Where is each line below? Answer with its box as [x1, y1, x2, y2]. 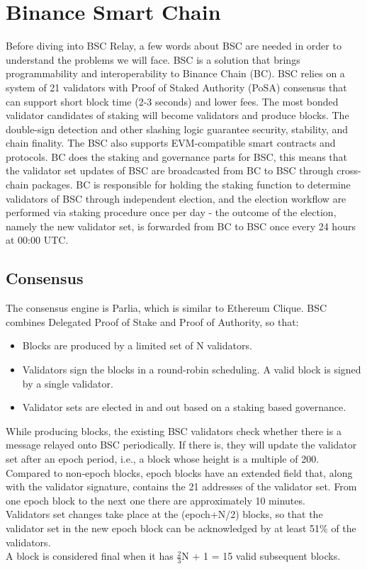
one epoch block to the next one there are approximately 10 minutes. [6, 492, 305, 507]
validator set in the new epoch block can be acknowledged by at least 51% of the [6, 520, 356, 535]
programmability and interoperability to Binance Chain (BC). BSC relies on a [6, 66, 345, 81]
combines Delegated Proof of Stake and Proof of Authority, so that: [6, 314, 299, 329]
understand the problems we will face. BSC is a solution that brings [6, 52, 300, 67]
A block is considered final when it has [6, 548, 174, 563]
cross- [337, 163, 361, 178]
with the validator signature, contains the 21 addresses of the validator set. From [6, 479, 357, 494]
